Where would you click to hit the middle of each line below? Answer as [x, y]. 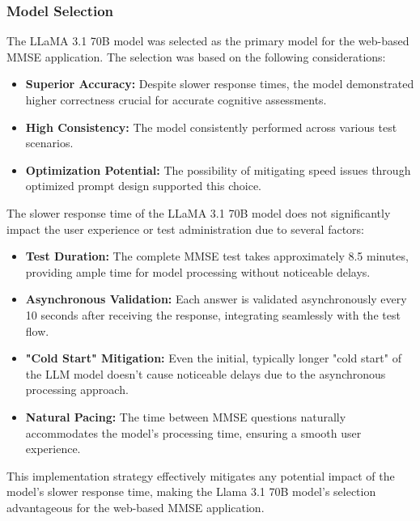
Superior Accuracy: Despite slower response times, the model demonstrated [220, 84]
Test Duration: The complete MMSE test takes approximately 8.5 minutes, [217, 256]
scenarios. [49, 143]
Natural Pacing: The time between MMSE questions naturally [186, 416]
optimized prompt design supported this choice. [144, 186]
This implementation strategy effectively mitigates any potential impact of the [201, 475]
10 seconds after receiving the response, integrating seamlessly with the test [213, 314]
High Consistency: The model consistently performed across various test [211, 127]
